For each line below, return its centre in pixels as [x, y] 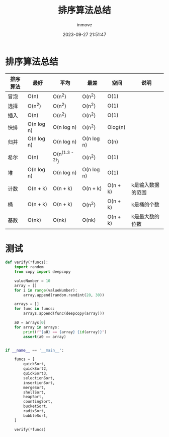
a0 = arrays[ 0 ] [30, 323]
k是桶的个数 [146, 205]
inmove [84, 25]
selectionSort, [39, 378]
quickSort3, [36, 374]
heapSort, [33, 397]
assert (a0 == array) [45, 336]
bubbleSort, [36, 416]
